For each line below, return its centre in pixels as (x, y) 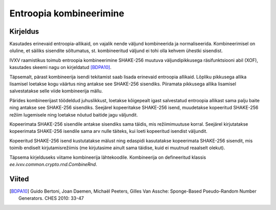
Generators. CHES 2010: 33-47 (51, 198)
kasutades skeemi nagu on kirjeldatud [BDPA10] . (61, 67)
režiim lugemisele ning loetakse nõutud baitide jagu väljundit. (74, 114)
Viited (19, 179)
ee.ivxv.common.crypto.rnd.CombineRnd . (53, 164)
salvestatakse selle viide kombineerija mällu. (56, 91)
